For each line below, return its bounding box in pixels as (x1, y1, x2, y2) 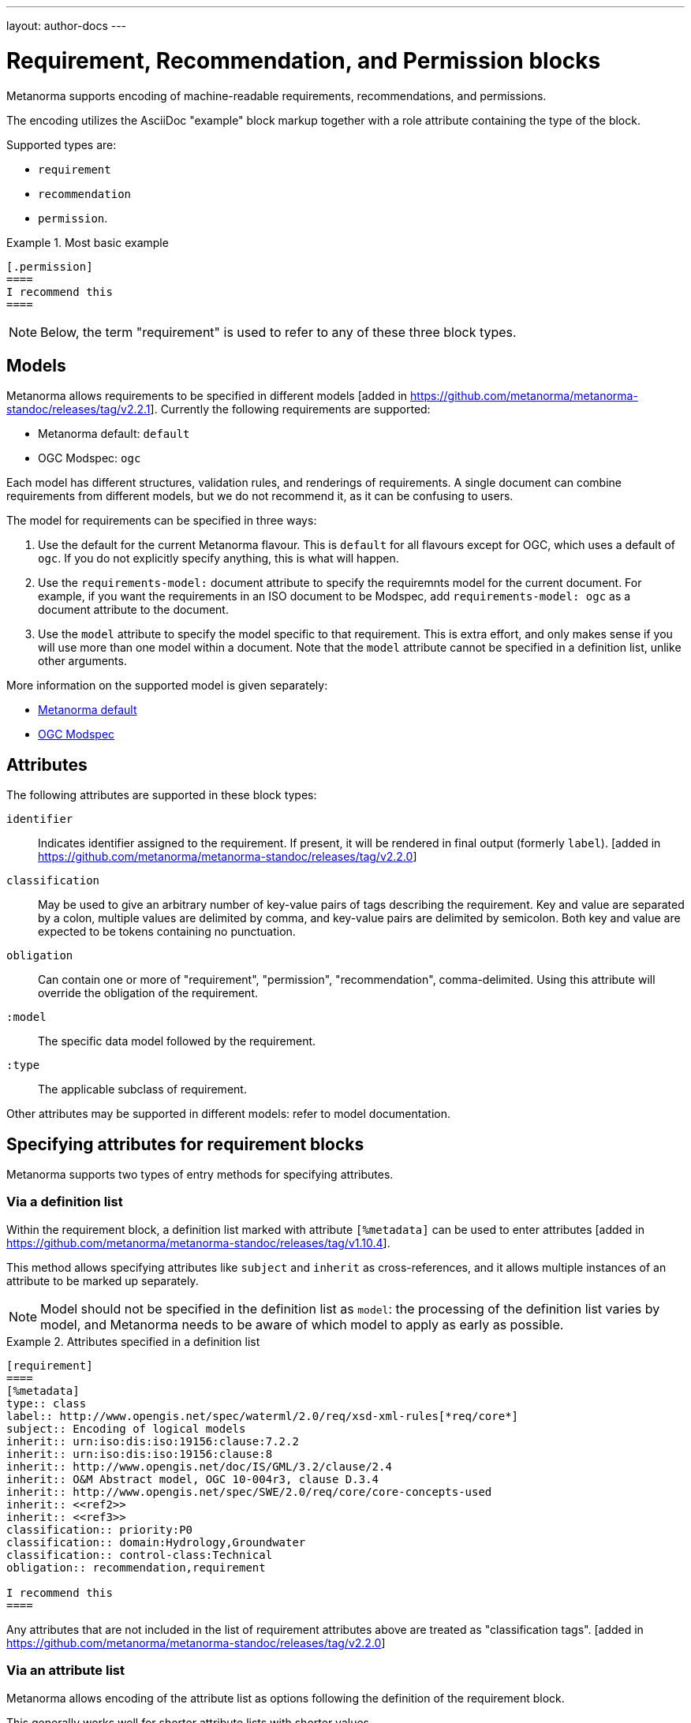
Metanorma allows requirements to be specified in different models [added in (6, 389, 408, 403)
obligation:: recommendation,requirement (6, 1560, 266, 1574)
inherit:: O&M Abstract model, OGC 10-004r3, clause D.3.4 (6, 1472, 379, 1486)
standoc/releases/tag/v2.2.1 (6, 402, 151, 417)
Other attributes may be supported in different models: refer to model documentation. (6, 1107, 450, 1121)
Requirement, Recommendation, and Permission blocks (6, 47, 601, 74)
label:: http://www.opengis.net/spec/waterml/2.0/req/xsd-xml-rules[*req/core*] (6, 1409, 519, 1422)
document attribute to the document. (38, 603, 229, 617)
